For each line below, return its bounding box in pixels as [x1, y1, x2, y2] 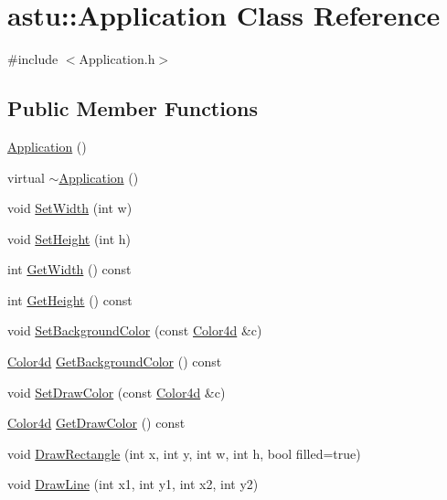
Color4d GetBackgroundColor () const [7, 352, 222, 371]
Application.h [79, 49, 155, 69]
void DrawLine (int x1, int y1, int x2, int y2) [7, 474, 259, 494]
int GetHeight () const [7, 290, 133, 309]
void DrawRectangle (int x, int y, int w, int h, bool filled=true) [7, 443, 361, 463]
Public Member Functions [7, 94, 258, 122]
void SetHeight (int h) [7, 229, 131, 248]
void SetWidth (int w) [7, 198, 133, 218]
